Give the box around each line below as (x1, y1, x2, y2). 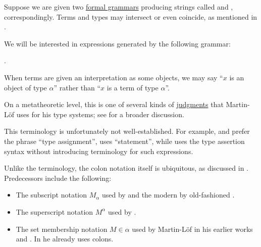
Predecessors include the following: (4, 172, 112, 183)
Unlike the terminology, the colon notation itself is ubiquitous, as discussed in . (4, 163, 249, 173)
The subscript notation (16, 189, 87, 200)
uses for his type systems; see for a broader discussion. (16, 109, 184, 119)
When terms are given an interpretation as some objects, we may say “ (4, 72, 223, 82)
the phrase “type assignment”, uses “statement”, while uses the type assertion (4, 135, 245, 146)
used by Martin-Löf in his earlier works (132, 223, 253, 234)
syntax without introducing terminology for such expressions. (4, 145, 193, 156)
